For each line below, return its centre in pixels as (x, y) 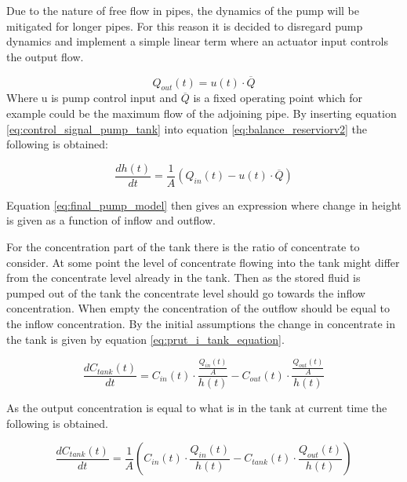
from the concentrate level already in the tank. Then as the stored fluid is (184, 278)
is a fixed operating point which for (278, 98)
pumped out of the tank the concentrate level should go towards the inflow (186, 292)
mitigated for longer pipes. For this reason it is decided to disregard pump (185, 26)
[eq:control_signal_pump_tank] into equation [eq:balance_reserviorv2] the (187, 128)
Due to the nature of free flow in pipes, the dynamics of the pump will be (183, 10)
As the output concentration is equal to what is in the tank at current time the (197, 408)
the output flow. (45, 56)
